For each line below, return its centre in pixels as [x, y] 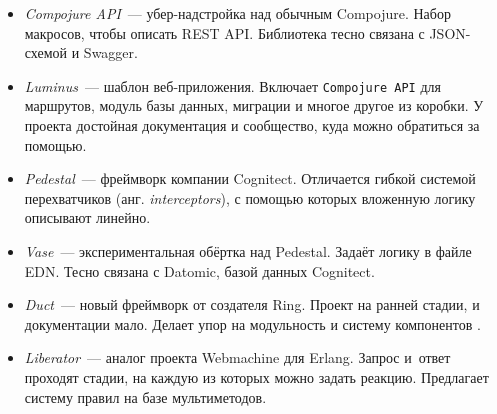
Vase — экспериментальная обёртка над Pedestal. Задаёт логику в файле [248, 251]
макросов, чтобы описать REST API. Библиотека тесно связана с [224, 32]
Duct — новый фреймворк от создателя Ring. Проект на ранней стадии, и [252, 304]
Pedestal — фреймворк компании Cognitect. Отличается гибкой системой [250, 178]
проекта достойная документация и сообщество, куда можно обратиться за [252, 125]
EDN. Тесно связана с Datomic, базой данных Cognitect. [199, 270]
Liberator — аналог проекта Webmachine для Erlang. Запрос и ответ [237, 357]
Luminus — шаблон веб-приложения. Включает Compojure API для [232, 85]
